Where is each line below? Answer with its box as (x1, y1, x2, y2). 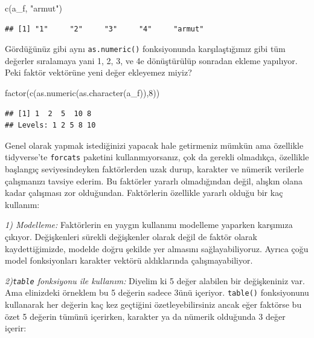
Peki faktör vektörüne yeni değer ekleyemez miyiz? (5, 66, 192, 79)
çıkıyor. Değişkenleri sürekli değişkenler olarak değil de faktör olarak (5, 230, 257, 243)
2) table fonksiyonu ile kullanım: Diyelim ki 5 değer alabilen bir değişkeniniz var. (5, 274, 305, 287)
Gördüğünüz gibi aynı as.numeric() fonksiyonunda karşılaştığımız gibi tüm (5, 42, 286, 55)
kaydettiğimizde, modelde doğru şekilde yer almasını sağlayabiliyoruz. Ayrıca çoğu (5, 242, 309, 255)
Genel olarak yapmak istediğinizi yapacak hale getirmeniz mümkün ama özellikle (5, 138, 304, 151)
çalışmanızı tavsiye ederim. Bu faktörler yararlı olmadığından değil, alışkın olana (5, 174, 303, 187)
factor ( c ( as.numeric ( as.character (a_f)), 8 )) (5, 86, 160, 99)
